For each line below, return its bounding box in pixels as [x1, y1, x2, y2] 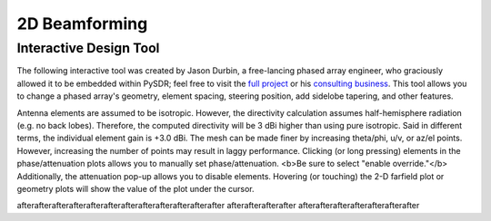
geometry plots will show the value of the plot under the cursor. [16, 183, 255, 194]
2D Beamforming [16, 14, 148, 34]
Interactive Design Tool [16, 40, 160, 56]
